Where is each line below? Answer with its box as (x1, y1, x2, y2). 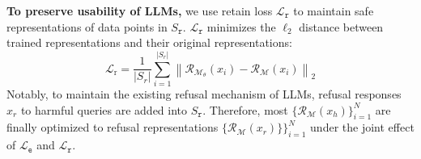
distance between (299, 18, 384, 35)
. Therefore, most (202, 101, 288, 118)
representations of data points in (6, 18, 168, 35)
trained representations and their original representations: (6, 34, 292, 51)
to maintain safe (293, 2, 374, 19)
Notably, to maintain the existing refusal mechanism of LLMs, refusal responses (6, 85, 402, 102)
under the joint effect (310, 119, 415, 136)
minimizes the (206, 18, 276, 35)
